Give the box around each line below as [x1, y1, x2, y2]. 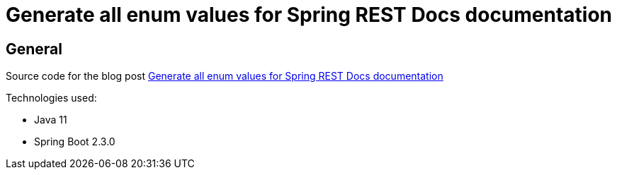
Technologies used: [6, 92, 97, 104]
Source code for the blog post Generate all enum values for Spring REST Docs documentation [6, 70, 443, 83]
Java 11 [34, 114, 67, 126]
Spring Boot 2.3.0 [34, 135, 115, 148]
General [6, 40, 63, 58]
